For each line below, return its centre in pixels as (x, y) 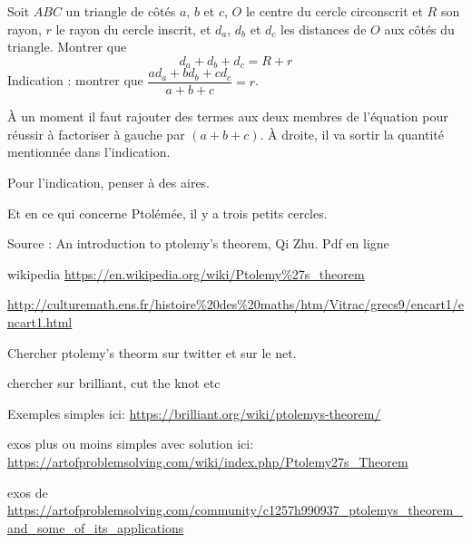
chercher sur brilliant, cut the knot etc (114, 383)
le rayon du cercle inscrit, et (133, 29)
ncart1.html (40, 322)
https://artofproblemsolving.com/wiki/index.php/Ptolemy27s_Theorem (208, 462)
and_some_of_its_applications (96, 527)
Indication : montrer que (75, 80)
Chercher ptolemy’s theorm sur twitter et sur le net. (152, 352)
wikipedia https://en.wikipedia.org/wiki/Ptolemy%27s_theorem (186, 273)
